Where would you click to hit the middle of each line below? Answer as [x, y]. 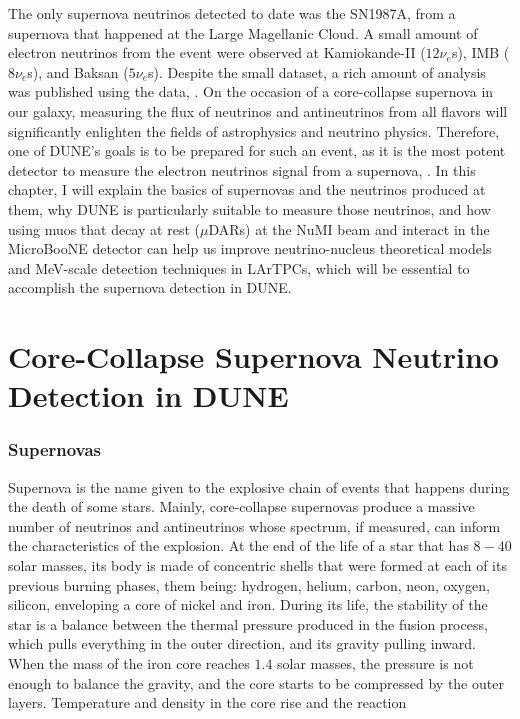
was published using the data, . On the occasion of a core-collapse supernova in [251, 91]
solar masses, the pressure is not [375, 663]
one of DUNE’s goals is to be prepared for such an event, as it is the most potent [257, 150]
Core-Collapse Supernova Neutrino [253, 356]
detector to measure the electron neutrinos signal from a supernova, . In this [242, 169]
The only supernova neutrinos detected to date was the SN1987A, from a [232, 13]
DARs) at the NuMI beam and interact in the [349, 228]
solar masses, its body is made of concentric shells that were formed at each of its [257, 565]
